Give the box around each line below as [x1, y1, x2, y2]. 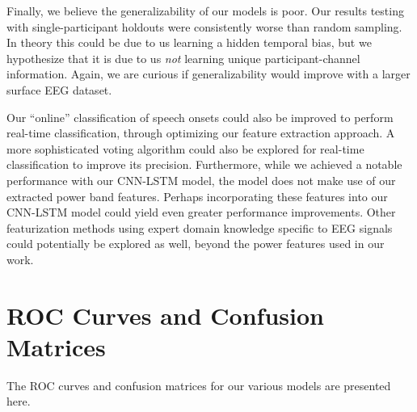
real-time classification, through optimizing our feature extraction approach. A [6, 124, 395, 141]
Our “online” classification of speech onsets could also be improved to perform [6, 108, 394, 125]
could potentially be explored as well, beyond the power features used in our [6, 235, 385, 252]
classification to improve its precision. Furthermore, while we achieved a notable [6, 156, 402, 173]
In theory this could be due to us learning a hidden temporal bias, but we [6, 34, 372, 51]
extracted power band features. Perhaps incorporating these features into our [6, 187, 388, 204]
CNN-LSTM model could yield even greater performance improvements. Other [6, 204, 396, 221]
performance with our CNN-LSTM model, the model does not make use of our [6, 171, 396, 188]
